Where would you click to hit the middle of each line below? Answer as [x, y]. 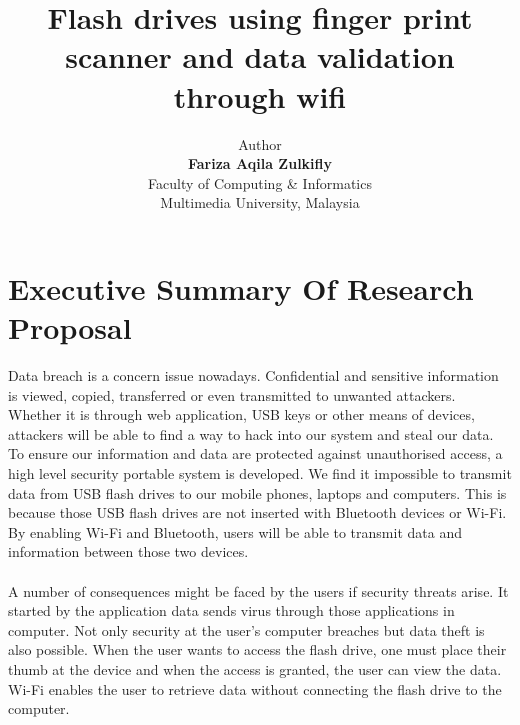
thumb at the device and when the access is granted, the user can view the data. [255, 668]
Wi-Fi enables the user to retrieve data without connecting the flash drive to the [255, 688]
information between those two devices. [128, 551]
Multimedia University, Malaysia [260, 202]
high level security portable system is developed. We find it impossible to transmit [260, 472]
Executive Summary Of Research [241, 287]
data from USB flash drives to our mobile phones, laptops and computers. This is [257, 492]
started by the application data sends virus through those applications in [231, 610]
